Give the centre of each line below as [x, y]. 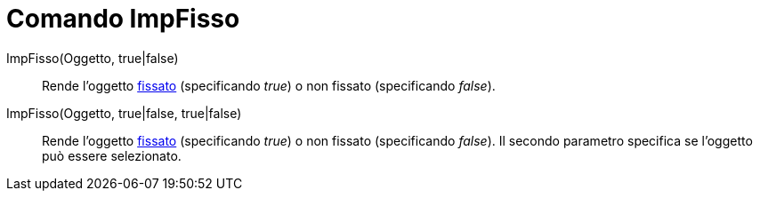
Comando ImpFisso [123, 19]
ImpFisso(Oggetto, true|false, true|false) [124, 113]
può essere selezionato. [112, 155]
